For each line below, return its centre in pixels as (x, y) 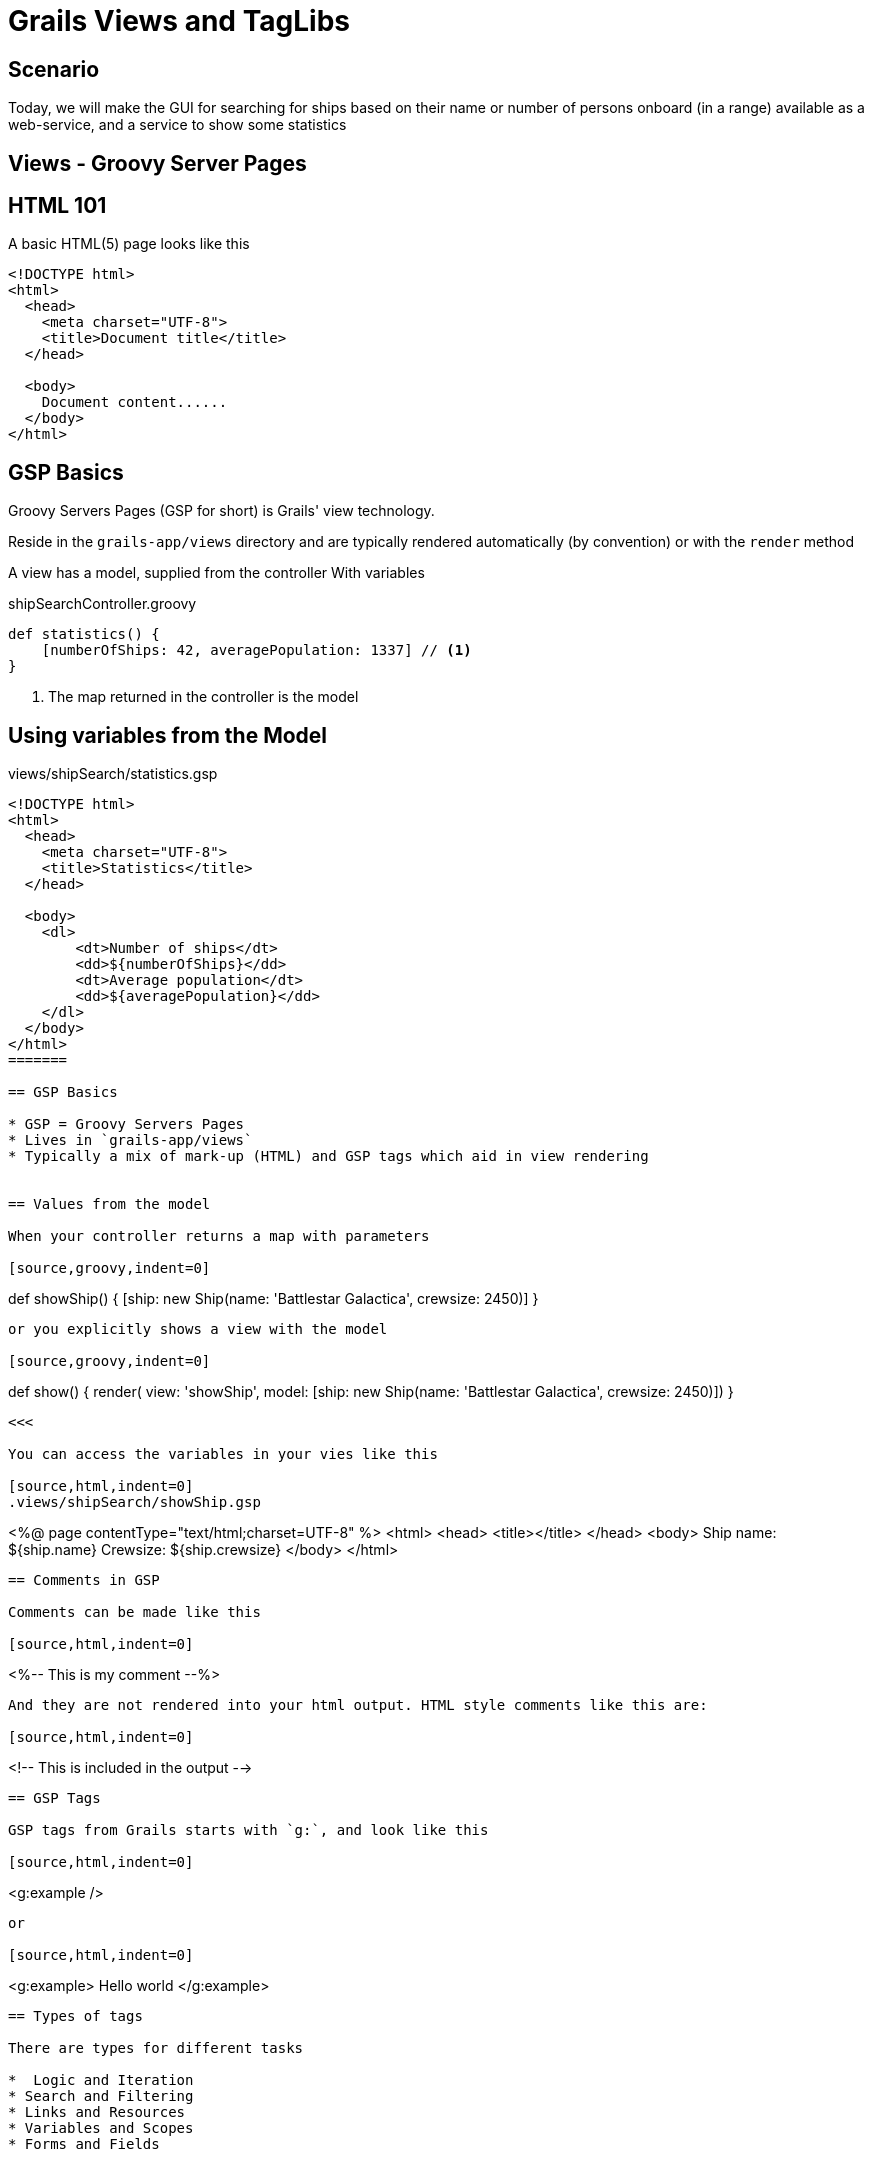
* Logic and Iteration (101, 2080)
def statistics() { (84, 634)
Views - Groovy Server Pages (157, 163)
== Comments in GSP (84, 1580)
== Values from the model (109, 1204)
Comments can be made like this (134, 1612)
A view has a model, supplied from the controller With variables (216, 573)
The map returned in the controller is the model (203, 697)
